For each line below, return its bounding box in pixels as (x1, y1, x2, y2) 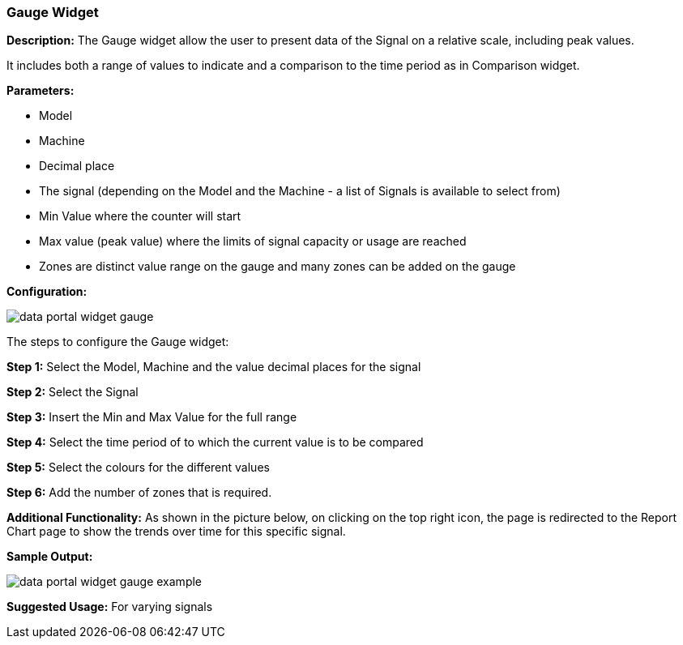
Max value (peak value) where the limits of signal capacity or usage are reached (39, 234, 467, 249)
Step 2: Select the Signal (6, 385, 139, 399)
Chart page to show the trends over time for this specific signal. (6, 524, 346, 539)
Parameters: (6, 83, 75, 98)
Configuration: (6, 284, 88, 299)
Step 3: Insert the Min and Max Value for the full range (6, 410, 297, 425)
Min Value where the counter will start (39, 209, 241, 224)
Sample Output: (6, 549, 93, 564)
